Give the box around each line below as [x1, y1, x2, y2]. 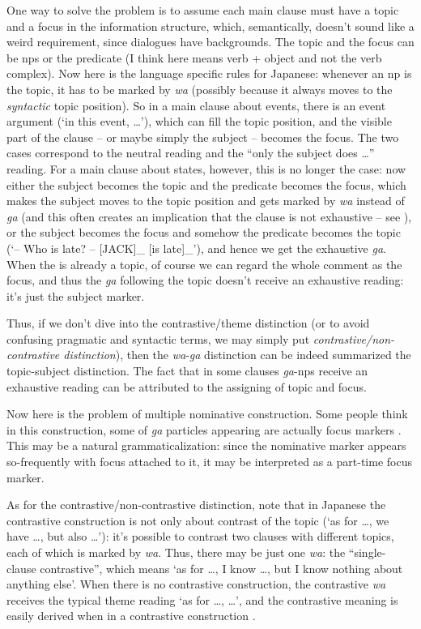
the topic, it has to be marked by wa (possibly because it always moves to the [6, 80, 393, 97]
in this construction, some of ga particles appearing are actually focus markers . [6, 421, 402, 438]
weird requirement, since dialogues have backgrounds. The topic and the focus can [6, 33, 415, 50]
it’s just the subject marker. [6, 287, 145, 304]
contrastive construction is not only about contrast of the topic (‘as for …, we [6, 511, 389, 528]
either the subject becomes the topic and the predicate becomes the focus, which [6, 176, 406, 193]
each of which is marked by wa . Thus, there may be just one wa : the [6, 544, 346, 560]
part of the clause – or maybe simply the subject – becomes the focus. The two [6, 128, 399, 145]
